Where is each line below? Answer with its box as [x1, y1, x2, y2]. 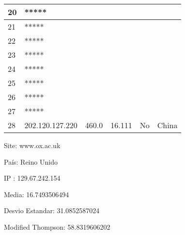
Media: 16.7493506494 [4, 189, 69, 199]
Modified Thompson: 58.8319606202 [4, 221, 110, 232]
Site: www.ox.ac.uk [4, 140, 61, 150]
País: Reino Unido [4, 156, 58, 167]
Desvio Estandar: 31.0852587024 [4, 205, 100, 216]
